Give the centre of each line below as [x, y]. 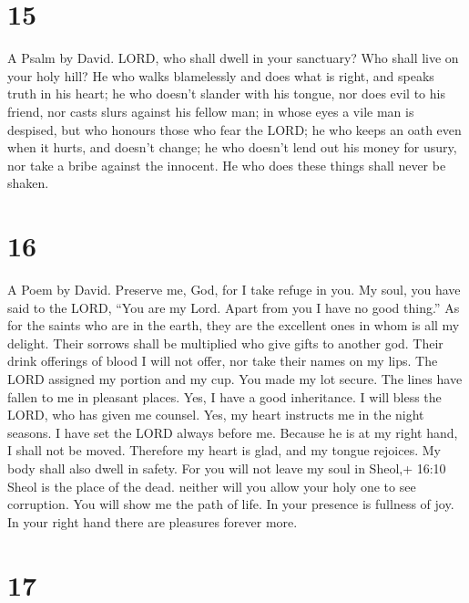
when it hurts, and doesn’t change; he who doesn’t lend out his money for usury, [232, 147]
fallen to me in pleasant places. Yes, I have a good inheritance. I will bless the [224, 396]
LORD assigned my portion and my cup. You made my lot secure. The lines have [235, 378]
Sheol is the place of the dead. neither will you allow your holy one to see [212, 486]
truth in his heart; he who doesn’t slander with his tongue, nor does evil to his [226, 94]
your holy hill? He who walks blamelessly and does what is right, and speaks [221, 75]
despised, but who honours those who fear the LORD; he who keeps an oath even [234, 129]
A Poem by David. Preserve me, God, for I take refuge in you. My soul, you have [234, 289]
